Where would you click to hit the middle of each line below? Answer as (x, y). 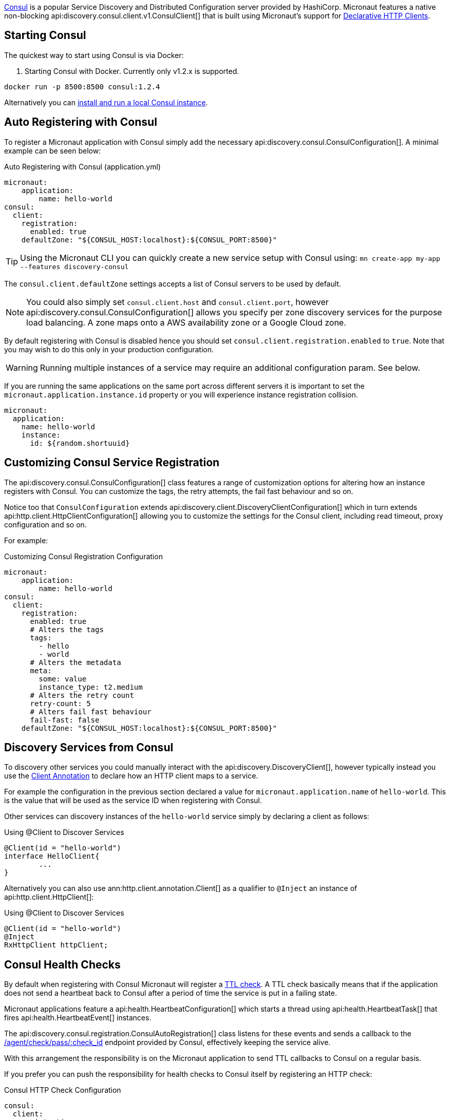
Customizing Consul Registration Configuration (83, 556)
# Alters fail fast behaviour (91, 711)
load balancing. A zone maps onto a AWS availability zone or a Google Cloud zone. (186, 322)
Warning (22, 367)
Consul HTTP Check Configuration (63, 1090)
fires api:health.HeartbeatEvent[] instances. (78, 1018)
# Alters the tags (67, 629)
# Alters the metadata (76, 662)
